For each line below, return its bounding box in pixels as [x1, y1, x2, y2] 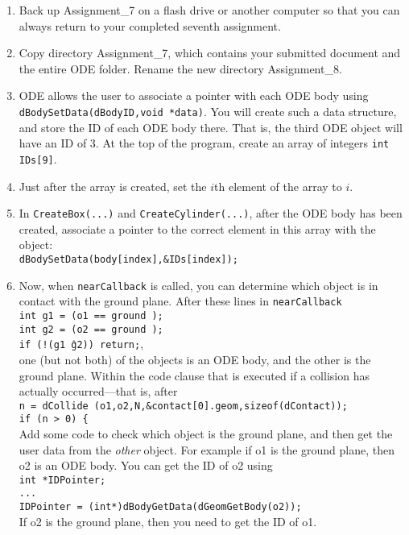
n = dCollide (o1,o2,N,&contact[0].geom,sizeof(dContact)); [19, 400, 348, 412]
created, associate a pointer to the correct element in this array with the [19, 220, 376, 237]
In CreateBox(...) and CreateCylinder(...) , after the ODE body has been [19, 205, 403, 222]
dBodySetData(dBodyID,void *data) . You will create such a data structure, [19, 102, 397, 119]
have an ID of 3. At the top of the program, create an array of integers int [19, 135, 390, 151]
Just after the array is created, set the [19, 177, 207, 194]
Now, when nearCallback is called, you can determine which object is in [19, 276, 378, 293]
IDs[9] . [19, 150, 57, 167]
